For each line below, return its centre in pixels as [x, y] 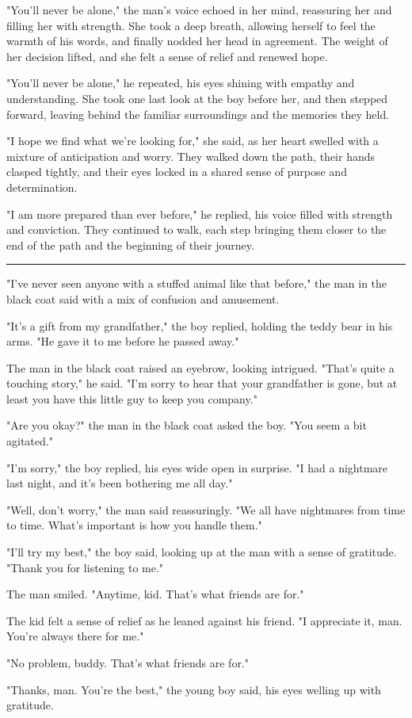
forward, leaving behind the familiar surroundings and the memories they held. [198, 114]
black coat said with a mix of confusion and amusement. [143, 298]
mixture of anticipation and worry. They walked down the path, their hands [191, 156]
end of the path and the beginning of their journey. [130, 244]
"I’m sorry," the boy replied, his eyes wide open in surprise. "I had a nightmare [197, 467]
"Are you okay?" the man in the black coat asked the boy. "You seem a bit [187, 425]
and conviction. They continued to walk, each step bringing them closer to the [196, 229]
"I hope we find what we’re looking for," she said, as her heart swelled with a [193, 141]
